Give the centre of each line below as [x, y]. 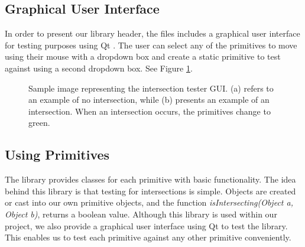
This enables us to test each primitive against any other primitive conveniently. [148, 237]
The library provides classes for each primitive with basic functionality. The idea [150, 179]
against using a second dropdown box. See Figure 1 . [99, 68]
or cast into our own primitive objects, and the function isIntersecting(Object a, [149, 202]
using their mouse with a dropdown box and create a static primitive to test [143, 56]
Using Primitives [57, 155]
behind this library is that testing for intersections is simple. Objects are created [150, 191]
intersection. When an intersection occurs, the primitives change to [150, 111]
